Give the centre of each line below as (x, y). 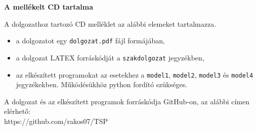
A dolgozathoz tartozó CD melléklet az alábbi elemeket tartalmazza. (110, 23)
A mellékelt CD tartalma (49, 7)
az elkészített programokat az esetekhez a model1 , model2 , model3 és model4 (135, 74)
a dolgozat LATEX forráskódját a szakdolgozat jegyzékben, (110, 57)
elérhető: (17, 111)
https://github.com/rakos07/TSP (56, 121)
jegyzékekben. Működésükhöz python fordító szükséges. (102, 84)
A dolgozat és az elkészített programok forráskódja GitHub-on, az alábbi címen (127, 101)
